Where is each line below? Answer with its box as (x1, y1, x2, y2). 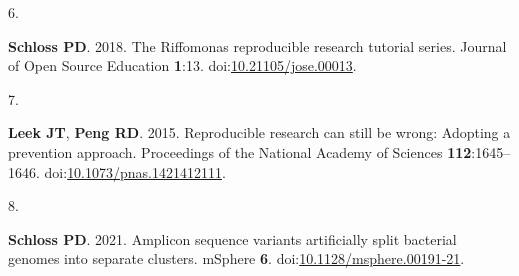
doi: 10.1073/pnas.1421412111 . (44, 161, 226, 182)
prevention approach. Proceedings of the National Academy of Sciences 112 (8, 141, 472, 162)
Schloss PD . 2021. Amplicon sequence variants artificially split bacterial (8, 228, 457, 249)
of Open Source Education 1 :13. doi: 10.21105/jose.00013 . (8, 55, 357, 76)
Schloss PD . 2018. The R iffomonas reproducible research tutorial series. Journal (8, 35, 507, 56)
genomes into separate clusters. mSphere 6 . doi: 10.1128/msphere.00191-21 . (8, 248, 465, 269)
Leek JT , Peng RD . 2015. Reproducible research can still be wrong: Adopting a (8, 122, 511, 143)
